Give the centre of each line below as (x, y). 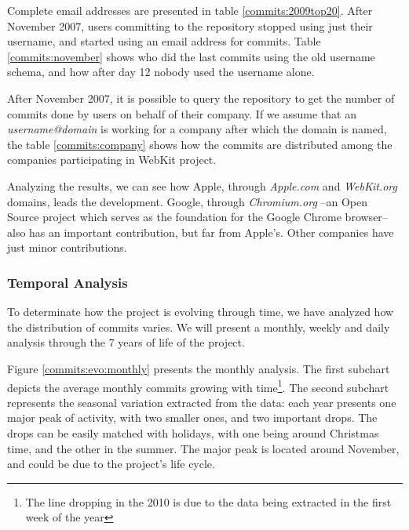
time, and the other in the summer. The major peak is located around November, (203, 448)
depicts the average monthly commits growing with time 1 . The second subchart (198, 386)
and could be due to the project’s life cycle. (111, 464)
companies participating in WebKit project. (112, 160)
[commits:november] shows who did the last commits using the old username (191, 56)
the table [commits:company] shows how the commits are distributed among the (200, 144)
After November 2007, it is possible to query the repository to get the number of (201, 98)
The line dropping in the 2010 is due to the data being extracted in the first (208, 501)
